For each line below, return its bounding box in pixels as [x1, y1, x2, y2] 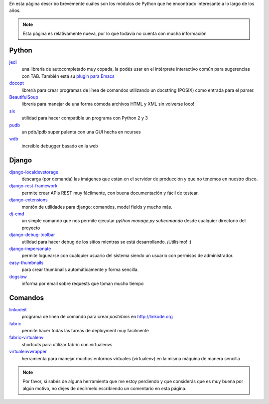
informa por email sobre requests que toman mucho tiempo [21, 280, 144, 286]
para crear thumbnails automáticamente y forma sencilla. [21, 267, 139, 272]
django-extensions [9, 197, 48, 203]
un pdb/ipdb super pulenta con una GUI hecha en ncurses [21, 129, 141, 135]
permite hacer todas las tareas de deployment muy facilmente [21, 328, 149, 333]
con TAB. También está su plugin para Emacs [21, 73, 115, 79]
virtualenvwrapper [9, 349, 47, 355]
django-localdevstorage [9, 169, 59, 175]
